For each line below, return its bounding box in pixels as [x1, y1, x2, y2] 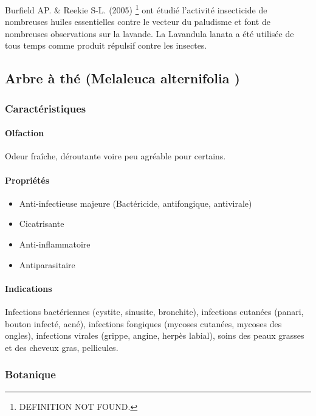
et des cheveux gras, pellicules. [5, 341, 118, 353]
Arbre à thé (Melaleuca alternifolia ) [5, 69, 240, 88]
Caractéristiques [5, 100, 86, 116]
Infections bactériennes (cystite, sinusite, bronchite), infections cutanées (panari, [5, 305, 304, 318]
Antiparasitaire [19, 258, 75, 271]
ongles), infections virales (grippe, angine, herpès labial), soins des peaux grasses [5, 329, 304, 342]
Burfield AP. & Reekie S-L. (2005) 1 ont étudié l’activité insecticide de [5, 2, 267, 16]
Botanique [5, 367, 56, 382]
